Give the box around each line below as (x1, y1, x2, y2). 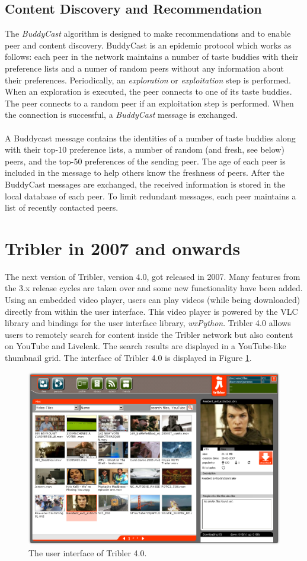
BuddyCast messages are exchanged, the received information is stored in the (5, 178, 286, 190)
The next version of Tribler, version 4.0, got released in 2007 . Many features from (5, 270, 300, 282)
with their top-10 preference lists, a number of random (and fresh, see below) (5, 143, 284, 156)
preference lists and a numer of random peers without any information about (5, 62, 284, 74)
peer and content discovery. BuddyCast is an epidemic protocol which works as (5, 38, 292, 51)
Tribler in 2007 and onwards (5, 236, 241, 260)
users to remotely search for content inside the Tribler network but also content (5, 328, 293, 340)
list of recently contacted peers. (5, 201, 119, 214)
